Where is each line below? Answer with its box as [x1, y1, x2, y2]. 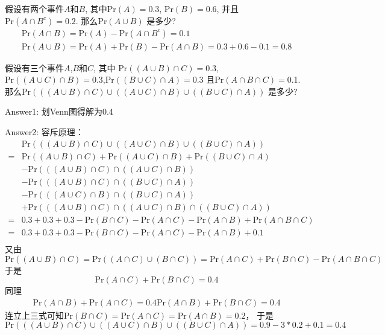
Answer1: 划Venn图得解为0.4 [5, 105, 113, 118]
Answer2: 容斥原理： [5, 126, 84, 138]
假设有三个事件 [5, 61, 64, 74]
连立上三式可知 [5, 308, 64, 321]
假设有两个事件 [5, 2, 64, 14]
